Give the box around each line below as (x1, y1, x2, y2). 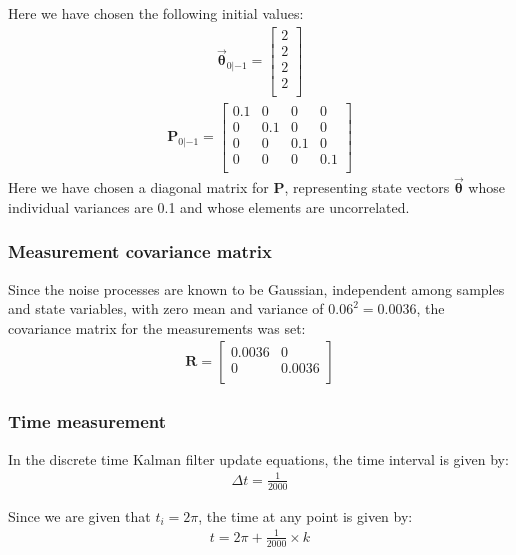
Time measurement (8, 409, 167, 434)
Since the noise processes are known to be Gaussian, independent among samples (8, 278, 505, 299)
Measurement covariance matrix (8, 239, 272, 264)
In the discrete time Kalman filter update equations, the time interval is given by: (8, 448, 509, 469)
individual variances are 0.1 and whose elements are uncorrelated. (8, 196, 410, 217)
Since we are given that (8, 505, 151, 526)
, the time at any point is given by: (198, 505, 413, 526)
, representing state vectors (284, 177, 450, 198)
